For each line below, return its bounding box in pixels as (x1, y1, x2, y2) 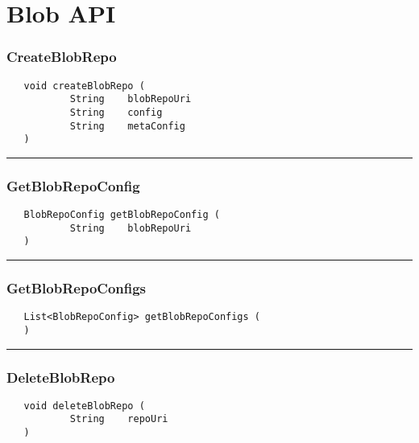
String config (69, 106, 163, 118)
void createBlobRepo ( (23, 80, 145, 92)
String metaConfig (69, 120, 185, 132)
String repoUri (69, 413, 168, 425)
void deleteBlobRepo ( (23, 400, 145, 412)
